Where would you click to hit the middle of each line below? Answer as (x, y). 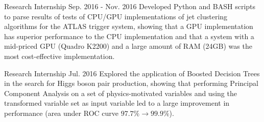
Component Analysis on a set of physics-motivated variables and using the (121, 93)
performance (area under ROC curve (61, 113)
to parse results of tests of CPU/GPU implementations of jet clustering (116, 16)
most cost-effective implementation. (59, 56)
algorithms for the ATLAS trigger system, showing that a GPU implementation (129, 26)
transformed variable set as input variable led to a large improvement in (117, 103)
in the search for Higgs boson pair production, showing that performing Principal (131, 83)
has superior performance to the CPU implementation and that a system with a (129, 36)
